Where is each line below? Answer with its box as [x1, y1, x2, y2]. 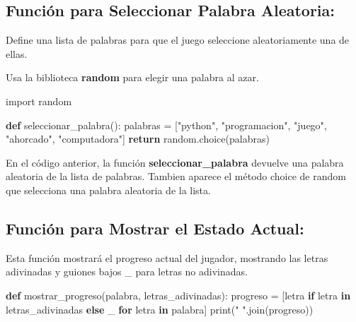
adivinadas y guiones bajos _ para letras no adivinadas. [6, 264, 248, 279]
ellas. [6, 46, 28, 61]
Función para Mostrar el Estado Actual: [6, 217, 304, 239]
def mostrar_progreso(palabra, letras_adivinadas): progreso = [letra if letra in [6, 287, 351, 302]
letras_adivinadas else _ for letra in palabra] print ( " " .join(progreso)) [6, 302, 314, 316]
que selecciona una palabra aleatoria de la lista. [6, 182, 211, 197]
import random [6, 93, 72, 108]
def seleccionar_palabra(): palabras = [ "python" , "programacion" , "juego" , [6, 117, 327, 132]
